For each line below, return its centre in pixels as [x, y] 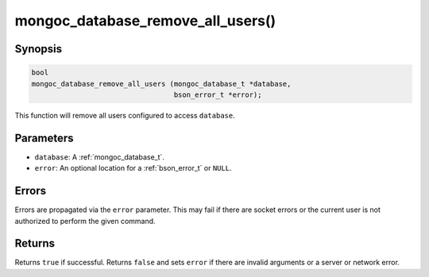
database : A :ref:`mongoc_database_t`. [99, 157]
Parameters [44, 138]
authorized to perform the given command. [85, 221]
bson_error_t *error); [218, 94]
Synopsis [39, 49]
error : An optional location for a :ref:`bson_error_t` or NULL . [133, 168]
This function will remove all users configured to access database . [125, 115]
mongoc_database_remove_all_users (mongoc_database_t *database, [161, 84]
